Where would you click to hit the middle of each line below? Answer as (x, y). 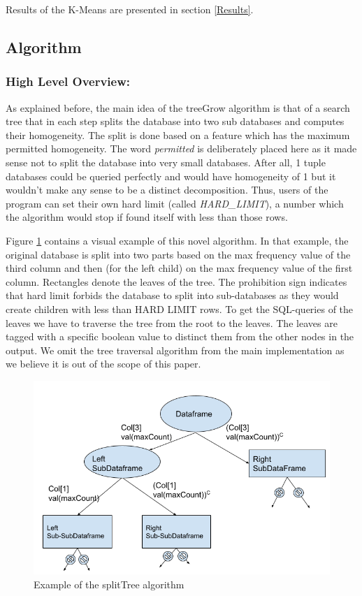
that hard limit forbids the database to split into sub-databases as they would (172, 295)
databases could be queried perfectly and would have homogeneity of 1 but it (171, 176)
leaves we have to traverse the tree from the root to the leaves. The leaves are (172, 322)
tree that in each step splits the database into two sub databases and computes (175, 121)
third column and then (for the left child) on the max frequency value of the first (179, 268)
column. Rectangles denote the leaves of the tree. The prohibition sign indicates (176, 281)
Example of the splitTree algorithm (109, 584)
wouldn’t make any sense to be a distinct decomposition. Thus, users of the (167, 190)
